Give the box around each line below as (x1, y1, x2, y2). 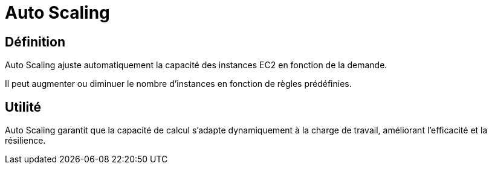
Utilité (5, 99, 42, 115)
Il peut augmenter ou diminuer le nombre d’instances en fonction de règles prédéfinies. (5, 78, 352, 89)
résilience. (5, 135, 46, 146)
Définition (5, 34, 65, 49)
